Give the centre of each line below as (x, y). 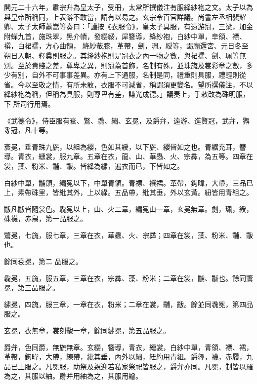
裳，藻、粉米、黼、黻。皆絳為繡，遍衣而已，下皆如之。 (94, 166)
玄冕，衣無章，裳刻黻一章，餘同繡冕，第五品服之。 (87, 330)
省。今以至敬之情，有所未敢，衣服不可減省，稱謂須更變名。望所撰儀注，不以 (128, 84)
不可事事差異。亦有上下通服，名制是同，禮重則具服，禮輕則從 (146, 75)
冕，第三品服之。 (32, 288)
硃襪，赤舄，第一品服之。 (45, 218)
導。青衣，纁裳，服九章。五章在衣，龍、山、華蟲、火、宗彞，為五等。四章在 (128, 156)
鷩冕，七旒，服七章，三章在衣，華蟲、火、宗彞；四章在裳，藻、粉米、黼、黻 (128, 235)
